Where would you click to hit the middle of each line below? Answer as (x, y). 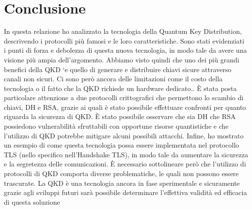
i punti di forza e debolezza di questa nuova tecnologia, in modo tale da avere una (126, 50)
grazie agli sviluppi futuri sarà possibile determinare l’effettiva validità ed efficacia (126, 192)
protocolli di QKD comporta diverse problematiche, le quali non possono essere (121, 173)
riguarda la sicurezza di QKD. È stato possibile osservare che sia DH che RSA (120, 116)
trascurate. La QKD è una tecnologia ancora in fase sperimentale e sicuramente (122, 183)
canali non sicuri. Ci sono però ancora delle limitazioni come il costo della (113, 79)
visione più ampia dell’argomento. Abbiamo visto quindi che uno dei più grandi (122, 59)
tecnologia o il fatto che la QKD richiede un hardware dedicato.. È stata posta (120, 88)
